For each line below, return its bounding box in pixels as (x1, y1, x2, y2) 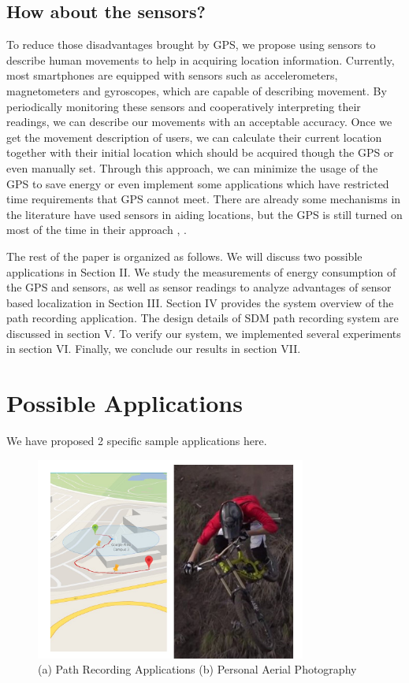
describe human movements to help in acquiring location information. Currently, (6, 51, 395, 68)
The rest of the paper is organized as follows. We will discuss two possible (6, 247, 363, 264)
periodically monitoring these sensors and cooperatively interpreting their (6, 98, 361, 114)
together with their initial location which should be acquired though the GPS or (6, 144, 394, 161)
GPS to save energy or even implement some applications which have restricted (6, 175, 389, 191)
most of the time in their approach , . (6, 221, 187, 238)
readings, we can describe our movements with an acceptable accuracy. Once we (6, 113, 392, 130)
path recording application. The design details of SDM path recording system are (6, 310, 399, 326)
